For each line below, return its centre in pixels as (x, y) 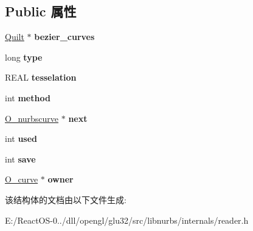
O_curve (22, 179)
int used (21, 139)
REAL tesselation (41, 77)
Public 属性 (41, 11)
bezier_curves (64, 37)
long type (24, 57)
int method (28, 97)
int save (20, 159)
